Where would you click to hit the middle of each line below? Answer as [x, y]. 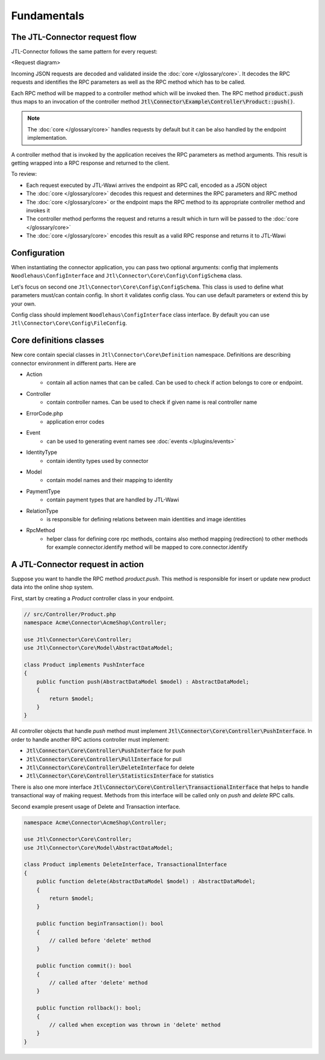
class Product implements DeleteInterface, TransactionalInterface [125, 864]
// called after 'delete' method [98, 983]
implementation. [47, 138]
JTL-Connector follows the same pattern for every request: [84, 52]
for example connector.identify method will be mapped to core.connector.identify [147, 547]
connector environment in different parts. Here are [74, 363]
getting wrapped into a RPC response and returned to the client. [90, 163]
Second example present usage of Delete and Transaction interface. [96, 806]
